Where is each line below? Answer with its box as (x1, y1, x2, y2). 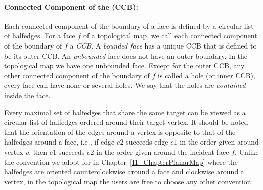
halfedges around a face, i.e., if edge (4, 136, 115, 147)
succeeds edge (126, 136, 168, 147)
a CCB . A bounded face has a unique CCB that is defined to (70, 40, 257, 51)
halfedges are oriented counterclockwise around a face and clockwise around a (4, 166, 244, 177)
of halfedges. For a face (4, 30, 75, 41)
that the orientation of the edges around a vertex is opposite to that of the (4, 126, 236, 137)
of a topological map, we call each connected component (83, 30, 257, 41)
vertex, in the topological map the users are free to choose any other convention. (4, 176, 253, 186)
